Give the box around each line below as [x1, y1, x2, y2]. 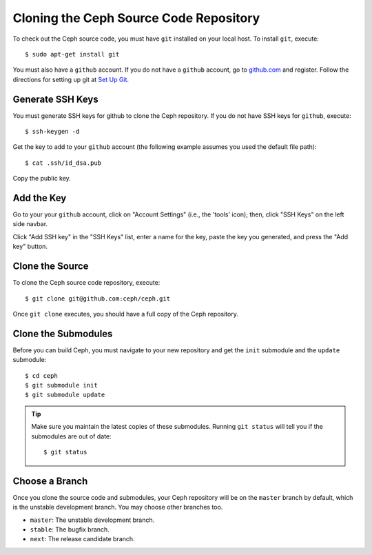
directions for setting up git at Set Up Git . [12, 75, 130, 83]
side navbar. [12, 220, 48, 228]
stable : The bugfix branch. [30, 525, 110, 534]
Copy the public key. [12, 174, 72, 183]
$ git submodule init [25, 381, 98, 390]
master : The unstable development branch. [30, 516, 155, 524]
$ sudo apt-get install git [25, 50, 120, 58]
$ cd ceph [25, 372, 58, 379]
